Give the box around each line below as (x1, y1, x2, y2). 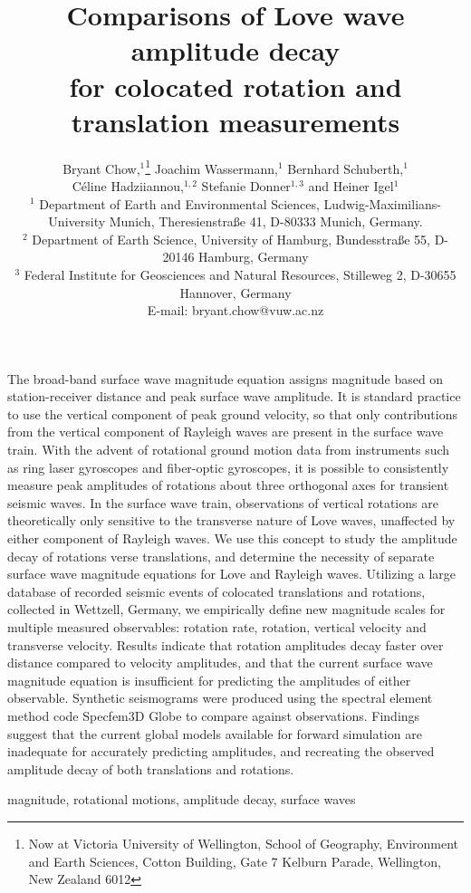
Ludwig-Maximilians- (323, 194, 441, 213)
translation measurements (71, 102, 400, 139)
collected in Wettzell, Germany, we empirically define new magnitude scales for (7, 600, 446, 619)
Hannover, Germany (179, 283, 292, 302)
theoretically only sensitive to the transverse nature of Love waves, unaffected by (7, 511, 456, 530)
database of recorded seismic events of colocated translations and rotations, (7, 581, 426, 600)
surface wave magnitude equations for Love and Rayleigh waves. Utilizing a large (7, 564, 456, 583)
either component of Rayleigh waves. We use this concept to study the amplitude (7, 529, 457, 548)
